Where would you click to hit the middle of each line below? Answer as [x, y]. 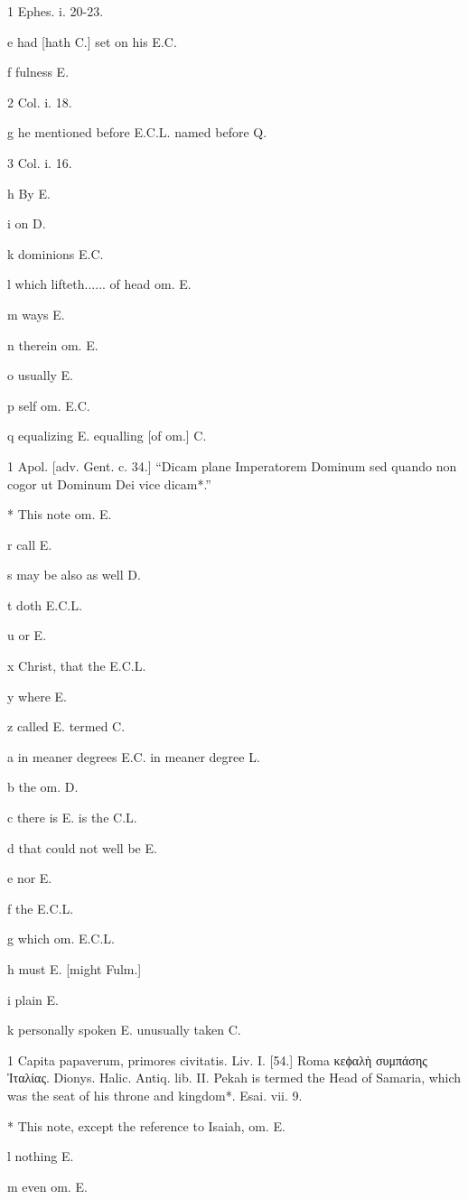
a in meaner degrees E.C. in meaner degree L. [134, 756]
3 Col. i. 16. [40, 162]
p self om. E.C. [49, 405]
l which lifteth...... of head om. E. [99, 284]
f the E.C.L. [41, 908]
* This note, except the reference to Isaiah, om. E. [146, 1125]
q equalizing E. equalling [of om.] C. [107, 436]
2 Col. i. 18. [40, 102]
